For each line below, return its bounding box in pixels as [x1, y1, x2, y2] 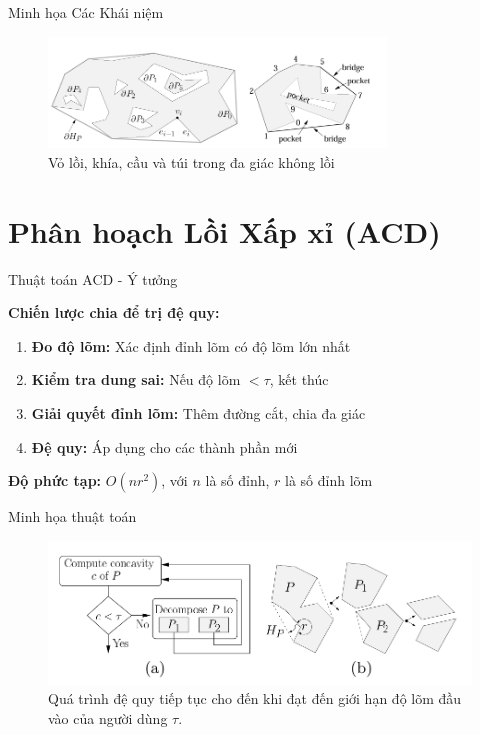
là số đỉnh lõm [285, 470, 373, 491]
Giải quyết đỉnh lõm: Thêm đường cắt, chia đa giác [31, 402, 366, 423]
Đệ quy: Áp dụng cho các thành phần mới [31, 436, 298, 457]
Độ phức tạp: [8, 470, 102, 491]
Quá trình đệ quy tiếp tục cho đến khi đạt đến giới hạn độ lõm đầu [48, 688, 462, 709]
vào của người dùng [48, 707, 168, 728]
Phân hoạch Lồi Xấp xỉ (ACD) [8, 210, 441, 251]
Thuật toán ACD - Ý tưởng [8, 268, 178, 289]
